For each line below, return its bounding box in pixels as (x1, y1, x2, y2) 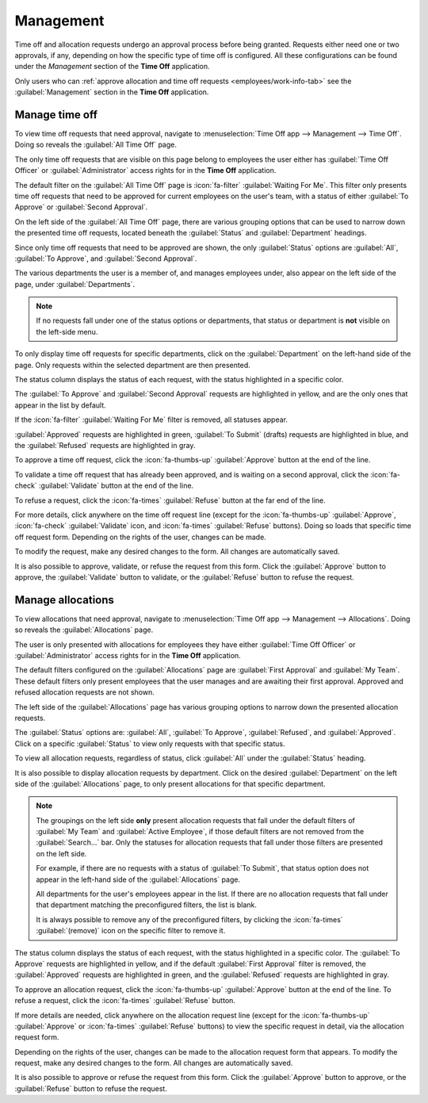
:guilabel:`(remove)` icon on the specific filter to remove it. (36, 926, 226, 936)
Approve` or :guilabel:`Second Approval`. (14, 202, 148, 212)
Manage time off (14, 108, 98, 121)
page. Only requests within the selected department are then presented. (14, 360, 251, 370)
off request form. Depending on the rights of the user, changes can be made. (14, 532, 267, 542)
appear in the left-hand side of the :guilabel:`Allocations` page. (36, 875, 241, 884)
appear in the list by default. (14, 400, 106, 410)
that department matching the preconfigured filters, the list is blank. (36, 900, 257, 910)
